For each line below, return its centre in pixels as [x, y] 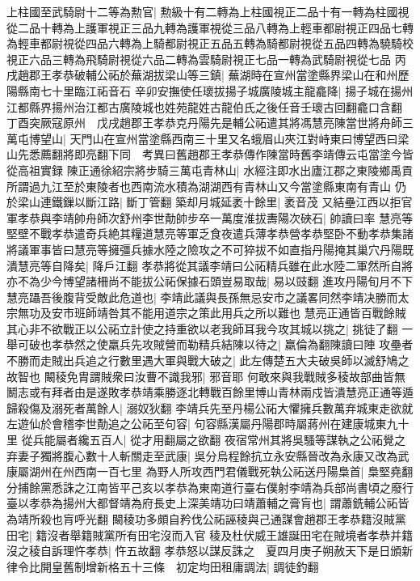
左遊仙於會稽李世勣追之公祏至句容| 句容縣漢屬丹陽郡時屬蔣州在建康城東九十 [208, 424]
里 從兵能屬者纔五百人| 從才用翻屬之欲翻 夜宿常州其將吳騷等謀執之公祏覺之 [206, 440]
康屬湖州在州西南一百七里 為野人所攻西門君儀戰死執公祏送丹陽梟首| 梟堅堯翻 [210, 471]
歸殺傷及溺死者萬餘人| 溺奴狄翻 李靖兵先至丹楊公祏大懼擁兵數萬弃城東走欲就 [210, 407]
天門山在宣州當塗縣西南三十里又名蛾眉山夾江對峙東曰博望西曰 [234, 138]
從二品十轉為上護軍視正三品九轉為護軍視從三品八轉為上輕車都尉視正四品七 [204, 27]
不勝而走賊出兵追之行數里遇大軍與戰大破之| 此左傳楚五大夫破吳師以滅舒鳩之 [208, 360]
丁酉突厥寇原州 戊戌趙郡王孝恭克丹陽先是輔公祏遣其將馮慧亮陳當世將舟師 [204, 123]
